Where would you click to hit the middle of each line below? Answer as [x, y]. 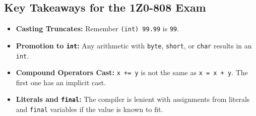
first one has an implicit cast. [61, 82]
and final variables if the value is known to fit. [89, 109]
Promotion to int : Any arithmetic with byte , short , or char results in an [134, 45]
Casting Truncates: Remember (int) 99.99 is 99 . [98, 28]
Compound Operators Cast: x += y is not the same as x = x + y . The [132, 72]
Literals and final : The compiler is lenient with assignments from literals [133, 99]
